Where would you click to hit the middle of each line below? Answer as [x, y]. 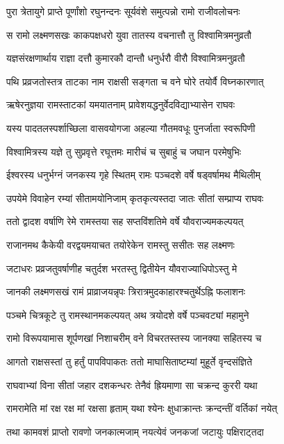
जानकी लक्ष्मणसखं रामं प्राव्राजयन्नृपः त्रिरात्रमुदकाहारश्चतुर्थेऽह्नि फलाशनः [126, 291]
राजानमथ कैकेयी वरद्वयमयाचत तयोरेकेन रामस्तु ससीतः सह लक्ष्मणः [120, 244]
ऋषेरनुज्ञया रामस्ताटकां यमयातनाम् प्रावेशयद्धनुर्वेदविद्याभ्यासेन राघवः [121, 105]
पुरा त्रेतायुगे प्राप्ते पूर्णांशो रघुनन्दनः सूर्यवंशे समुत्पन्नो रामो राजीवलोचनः [123, 11]
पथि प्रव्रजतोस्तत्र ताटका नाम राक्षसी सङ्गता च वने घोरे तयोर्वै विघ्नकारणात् [135, 81]
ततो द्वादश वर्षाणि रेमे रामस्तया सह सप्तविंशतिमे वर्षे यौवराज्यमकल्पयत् [125, 221]
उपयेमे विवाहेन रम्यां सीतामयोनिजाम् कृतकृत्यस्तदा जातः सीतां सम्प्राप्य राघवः [135, 198]
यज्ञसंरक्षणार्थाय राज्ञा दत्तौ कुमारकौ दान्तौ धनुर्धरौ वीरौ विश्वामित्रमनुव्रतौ [126, 58]
